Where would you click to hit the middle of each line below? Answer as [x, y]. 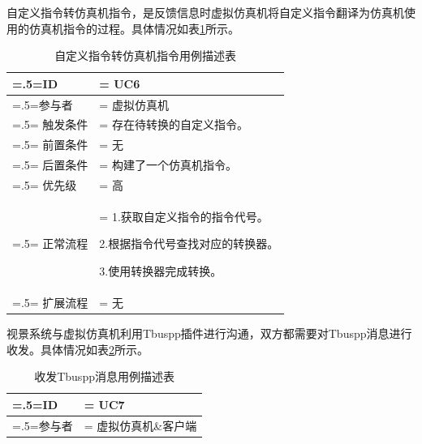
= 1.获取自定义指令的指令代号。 [184, 216]
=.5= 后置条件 [50, 165]
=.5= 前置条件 [50, 145]
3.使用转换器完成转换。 [161, 271]
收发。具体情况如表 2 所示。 [78, 349]
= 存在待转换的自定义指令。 [174, 124]
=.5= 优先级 [45, 185]
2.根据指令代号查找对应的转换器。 [189, 243]
